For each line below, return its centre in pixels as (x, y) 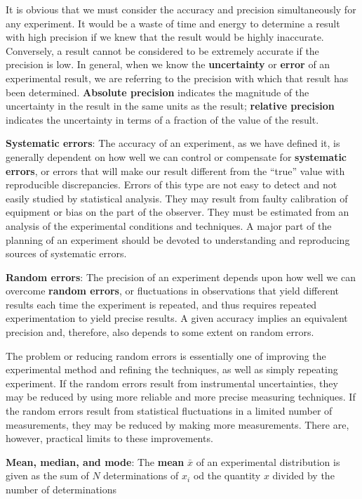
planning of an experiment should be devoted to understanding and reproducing (178, 239)
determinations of (141, 475)
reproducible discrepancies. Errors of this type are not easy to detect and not (172, 184)
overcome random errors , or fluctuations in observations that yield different (172, 291)
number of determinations (61, 489)
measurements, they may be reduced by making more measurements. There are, (177, 424)
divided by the (303, 475)
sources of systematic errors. (66, 253)
